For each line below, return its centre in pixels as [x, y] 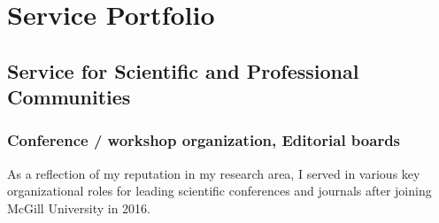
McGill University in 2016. [79, 208]
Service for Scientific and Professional [183, 70]
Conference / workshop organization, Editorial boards [204, 140]
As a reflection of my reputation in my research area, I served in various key [214, 173]
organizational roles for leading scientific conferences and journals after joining [219, 191]
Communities [69, 97]
